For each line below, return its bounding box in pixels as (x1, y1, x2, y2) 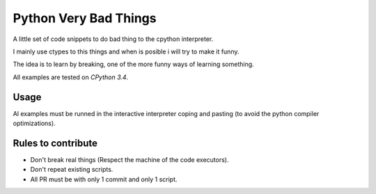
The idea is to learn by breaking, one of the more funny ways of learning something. (13, 60, 254, 69)
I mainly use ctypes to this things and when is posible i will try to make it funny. (13, 47, 240, 56)
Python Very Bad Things (13, 10, 157, 26)
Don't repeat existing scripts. (30, 165, 113, 174)
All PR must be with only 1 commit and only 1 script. (30, 175, 178, 184)
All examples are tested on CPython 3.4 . (13, 73, 129, 81)
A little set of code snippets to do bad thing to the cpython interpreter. (13, 35, 214, 43)
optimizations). (13, 119, 56, 128)
